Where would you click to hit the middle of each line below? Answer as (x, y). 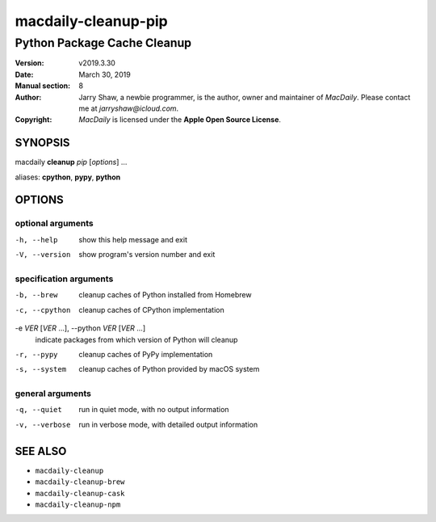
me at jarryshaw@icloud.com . (129, 108)
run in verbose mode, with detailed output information (168, 424)
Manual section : (43, 86)
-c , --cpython (43, 310)
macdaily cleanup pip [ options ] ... (71, 162)
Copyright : (34, 120)
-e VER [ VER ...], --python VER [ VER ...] (80, 328)
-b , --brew (36, 295)
